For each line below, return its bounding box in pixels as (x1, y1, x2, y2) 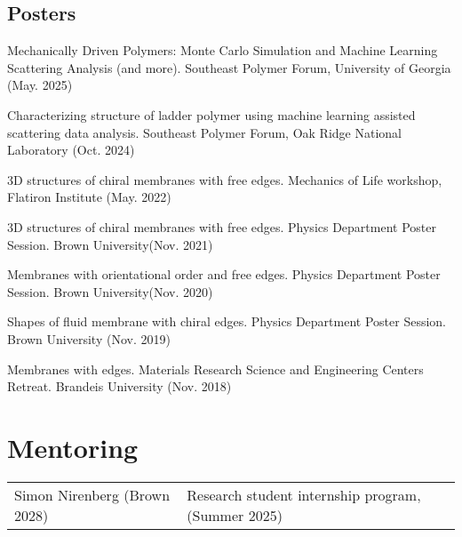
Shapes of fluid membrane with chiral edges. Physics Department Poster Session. (7, 312, 446, 331)
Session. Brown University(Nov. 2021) (7, 235, 213, 253)
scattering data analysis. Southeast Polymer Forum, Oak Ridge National (7, 123, 402, 141)
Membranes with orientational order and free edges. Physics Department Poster (7, 265, 441, 284)
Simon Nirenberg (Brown (14, 484, 171, 505)
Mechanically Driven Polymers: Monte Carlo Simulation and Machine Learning (7, 41, 438, 60)
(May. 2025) (7, 76, 73, 94)
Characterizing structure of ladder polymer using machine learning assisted (7, 105, 416, 124)
